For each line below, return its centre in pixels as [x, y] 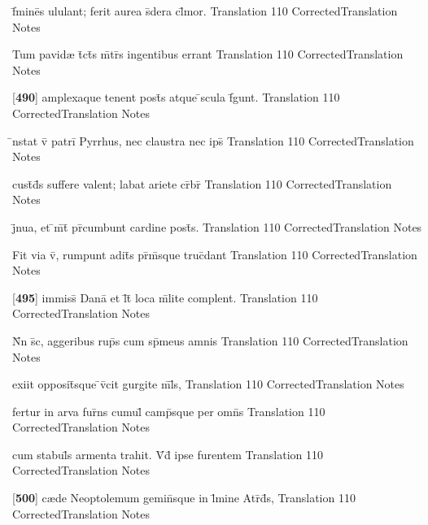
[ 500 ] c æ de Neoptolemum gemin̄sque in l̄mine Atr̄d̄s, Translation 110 [184, 498]
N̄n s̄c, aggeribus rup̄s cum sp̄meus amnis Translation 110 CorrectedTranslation [210, 340]
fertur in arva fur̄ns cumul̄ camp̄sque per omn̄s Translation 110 [169, 411]
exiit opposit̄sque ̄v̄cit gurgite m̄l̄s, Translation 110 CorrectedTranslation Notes [208, 384]
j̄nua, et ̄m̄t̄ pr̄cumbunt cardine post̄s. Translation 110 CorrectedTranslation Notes [217, 226]
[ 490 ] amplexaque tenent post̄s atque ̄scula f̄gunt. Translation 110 [176, 97]
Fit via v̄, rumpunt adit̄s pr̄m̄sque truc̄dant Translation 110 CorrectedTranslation [215, 254]
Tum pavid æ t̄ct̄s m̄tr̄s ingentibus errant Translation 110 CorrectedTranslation [208, 54]
